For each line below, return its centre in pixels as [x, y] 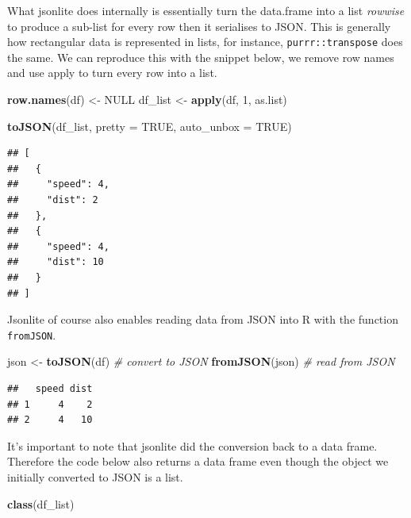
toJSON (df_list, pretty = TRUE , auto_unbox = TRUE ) [150, 126]
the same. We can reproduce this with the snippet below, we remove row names [201, 57]
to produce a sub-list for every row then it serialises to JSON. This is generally [199, 26]
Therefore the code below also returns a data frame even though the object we [198, 461]
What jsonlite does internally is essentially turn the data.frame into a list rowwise [206, 10]
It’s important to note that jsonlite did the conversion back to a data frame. [192, 445]
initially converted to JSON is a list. [95, 476]
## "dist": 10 [56, 262]
